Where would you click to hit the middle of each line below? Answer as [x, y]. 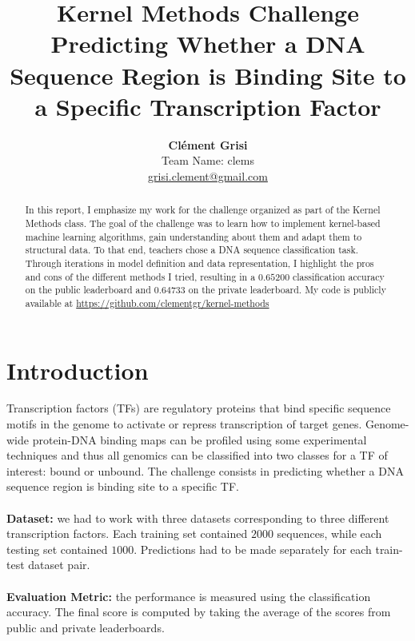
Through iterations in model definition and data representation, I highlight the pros [200, 263]
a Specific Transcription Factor [208, 106]
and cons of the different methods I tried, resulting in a [140, 276]
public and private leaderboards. [86, 627]
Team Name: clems [208, 160]
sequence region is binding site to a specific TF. [123, 486]
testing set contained [57, 549]
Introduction [78, 370]
